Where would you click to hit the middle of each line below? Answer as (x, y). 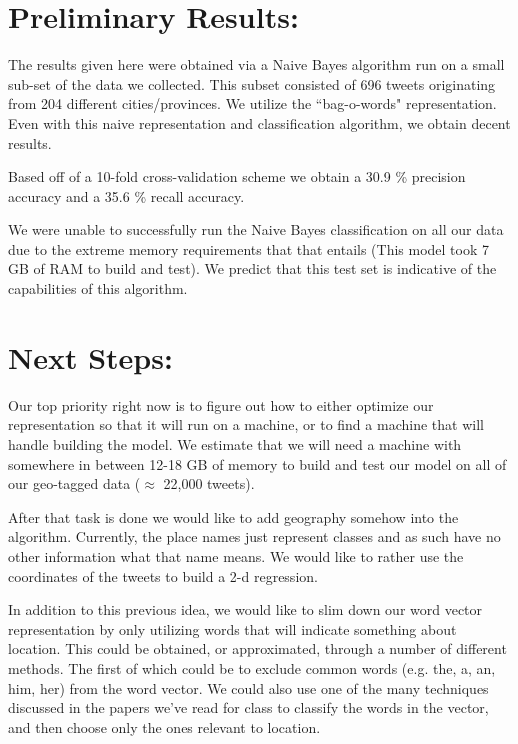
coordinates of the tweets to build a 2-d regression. (163, 575)
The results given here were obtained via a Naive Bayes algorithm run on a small (256, 64)
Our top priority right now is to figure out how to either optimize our (221, 404)
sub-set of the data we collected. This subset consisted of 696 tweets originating (252, 83)
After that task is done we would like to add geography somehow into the (233, 516)
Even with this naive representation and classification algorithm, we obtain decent (259, 122)
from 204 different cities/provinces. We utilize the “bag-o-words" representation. (252, 103)
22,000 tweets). (209, 483)
